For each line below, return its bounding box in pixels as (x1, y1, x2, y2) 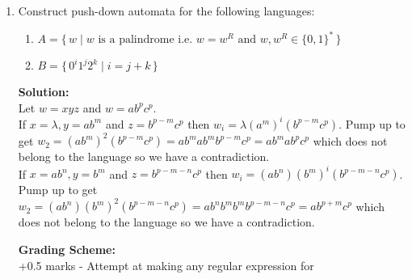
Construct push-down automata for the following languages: (18, 2, 315, 19)
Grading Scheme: (18, 241, 116, 258)
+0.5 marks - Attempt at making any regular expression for (18, 256, 314, 273)
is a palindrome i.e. (98, 34, 193, 46)
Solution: (18, 83, 69, 100)
